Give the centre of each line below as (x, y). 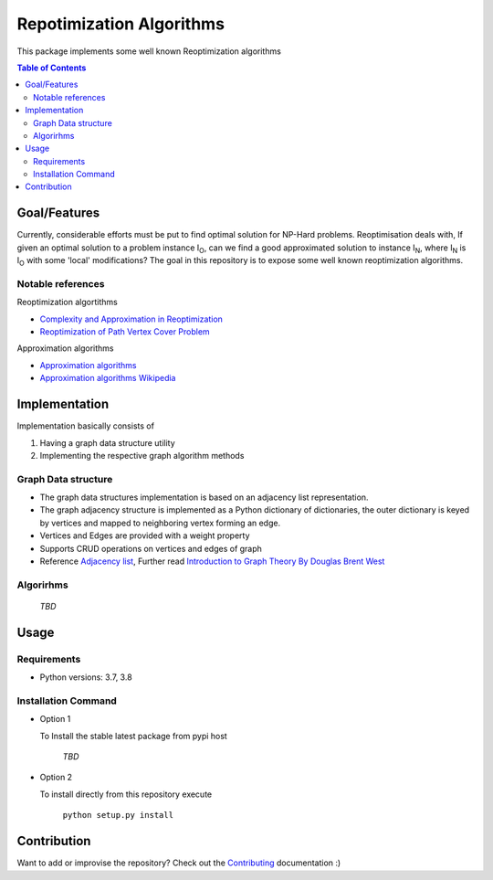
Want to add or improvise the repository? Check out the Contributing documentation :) (179, 863)
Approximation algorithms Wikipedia (108, 378)
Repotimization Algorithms (121, 24)
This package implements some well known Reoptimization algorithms (149, 51)
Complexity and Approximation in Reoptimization (131, 319)
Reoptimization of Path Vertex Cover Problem (125, 332)
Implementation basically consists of (86, 426)
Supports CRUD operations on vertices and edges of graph (151, 548)
